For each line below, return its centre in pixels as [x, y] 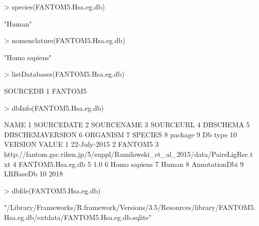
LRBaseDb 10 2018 [34, 174]
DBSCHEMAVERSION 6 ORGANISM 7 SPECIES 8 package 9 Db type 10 [120, 134]
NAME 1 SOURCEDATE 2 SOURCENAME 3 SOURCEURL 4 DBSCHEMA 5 [127, 125]
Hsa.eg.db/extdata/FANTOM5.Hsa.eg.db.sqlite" [78, 217]
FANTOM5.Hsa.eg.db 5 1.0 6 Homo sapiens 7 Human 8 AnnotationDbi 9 [131, 164]
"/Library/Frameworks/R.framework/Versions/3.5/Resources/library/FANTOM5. [130, 207]
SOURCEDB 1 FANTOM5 [46, 90]
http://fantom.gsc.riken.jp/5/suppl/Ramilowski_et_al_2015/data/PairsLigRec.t [128, 154]
